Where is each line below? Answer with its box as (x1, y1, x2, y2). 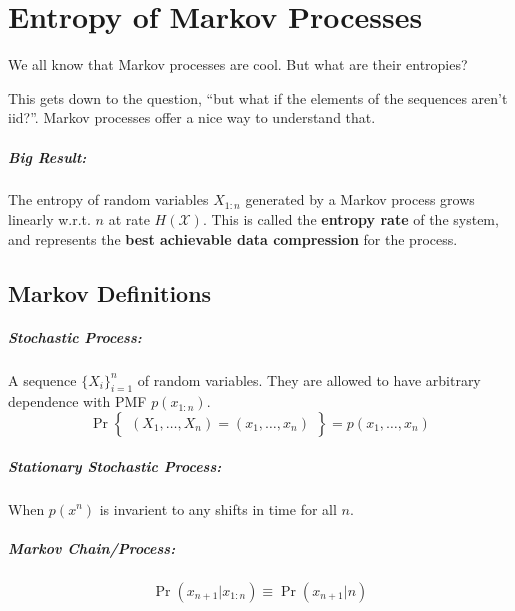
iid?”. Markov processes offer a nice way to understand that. (8, 107, 376, 128)
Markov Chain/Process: (8, 537, 176, 558)
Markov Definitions (8, 277, 212, 308)
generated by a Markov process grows (245, 189, 475, 210)
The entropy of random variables (8, 189, 209, 210)
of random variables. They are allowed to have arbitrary (137, 369, 481, 390)
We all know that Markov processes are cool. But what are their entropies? (8, 54, 468, 75)
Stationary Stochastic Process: (8, 455, 222, 476)
